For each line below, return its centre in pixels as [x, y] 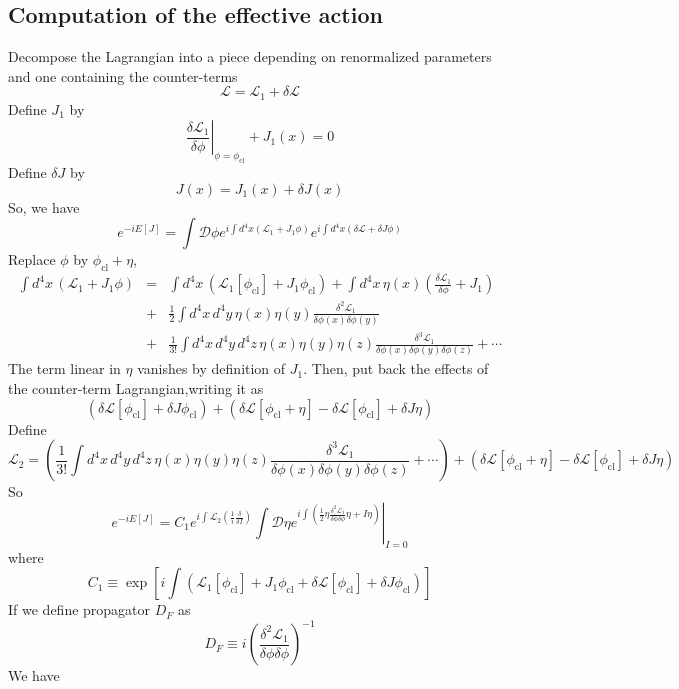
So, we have [44, 206]
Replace [32, 259]
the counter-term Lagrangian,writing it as [136, 388]
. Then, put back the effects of [396, 368]
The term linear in [64, 368]
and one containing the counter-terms [123, 75]
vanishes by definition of [211, 368]
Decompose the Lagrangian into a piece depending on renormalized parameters [250, 56]
